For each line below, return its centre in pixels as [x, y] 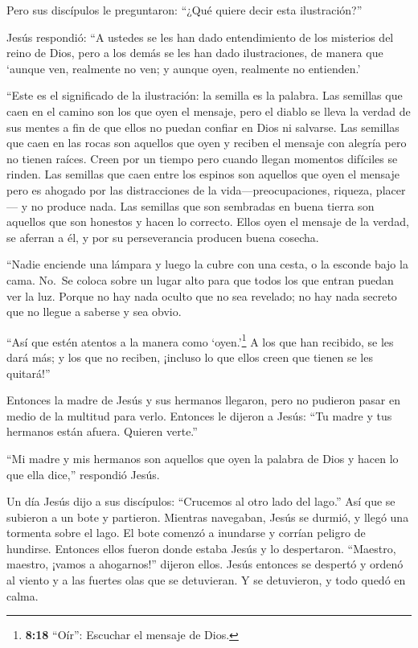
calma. [23, 595]
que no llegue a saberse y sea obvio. [94, 312]
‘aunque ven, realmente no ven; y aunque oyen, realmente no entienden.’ [184, 68]
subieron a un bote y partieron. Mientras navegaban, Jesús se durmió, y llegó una [208, 517]
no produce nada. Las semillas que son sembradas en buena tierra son [203, 205]
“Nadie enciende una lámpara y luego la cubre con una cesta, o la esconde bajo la [207, 264]
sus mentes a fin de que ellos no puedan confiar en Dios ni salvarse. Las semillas [203, 127]
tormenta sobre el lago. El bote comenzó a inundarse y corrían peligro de [186, 533]
